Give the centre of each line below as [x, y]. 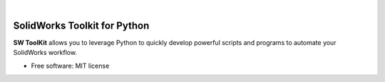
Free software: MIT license [70, 66]
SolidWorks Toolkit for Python [81, 25]
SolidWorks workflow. [45, 53]
